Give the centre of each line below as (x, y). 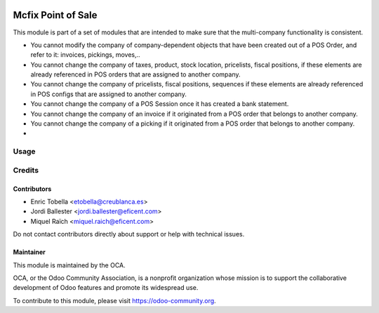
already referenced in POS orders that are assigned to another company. (136, 74)
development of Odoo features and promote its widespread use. (106, 288)
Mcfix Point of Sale (55, 15)
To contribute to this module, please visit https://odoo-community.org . (115, 300)
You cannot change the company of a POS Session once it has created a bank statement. (160, 104)
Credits (26, 170)
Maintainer (29, 252)
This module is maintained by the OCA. (69, 265)
